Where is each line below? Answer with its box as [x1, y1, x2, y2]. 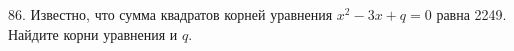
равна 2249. [436, 4, 507, 24]
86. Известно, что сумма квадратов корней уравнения [8, 4, 333, 24]
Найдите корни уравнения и [8, 23, 178, 44]
